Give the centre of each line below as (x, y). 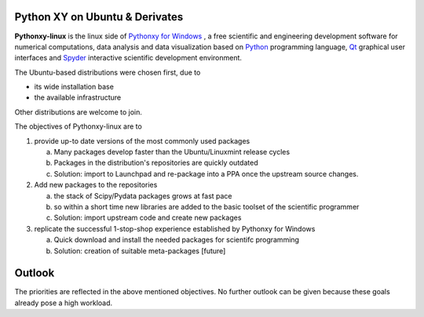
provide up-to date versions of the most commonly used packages (142, 140)
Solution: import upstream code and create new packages (148, 218)
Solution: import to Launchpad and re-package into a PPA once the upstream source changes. (206, 173)
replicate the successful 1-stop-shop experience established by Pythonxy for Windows (175, 228)
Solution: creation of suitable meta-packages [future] (140, 250)
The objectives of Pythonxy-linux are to (79, 126)
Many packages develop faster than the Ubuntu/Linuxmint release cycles (172, 152)
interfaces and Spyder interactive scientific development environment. (128, 58)
